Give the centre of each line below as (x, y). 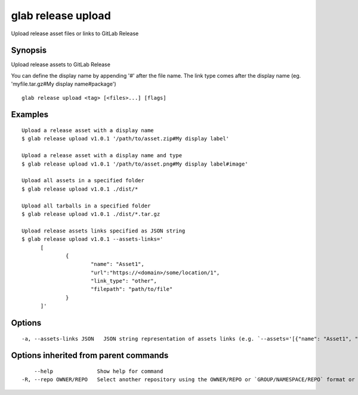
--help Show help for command (98, 371)
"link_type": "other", (124, 281)
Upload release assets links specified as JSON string (104, 231)
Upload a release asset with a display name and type (102, 156)
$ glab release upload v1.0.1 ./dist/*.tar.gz (91, 214)
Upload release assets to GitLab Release (61, 65)
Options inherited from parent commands (90, 356)
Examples (30, 114)
